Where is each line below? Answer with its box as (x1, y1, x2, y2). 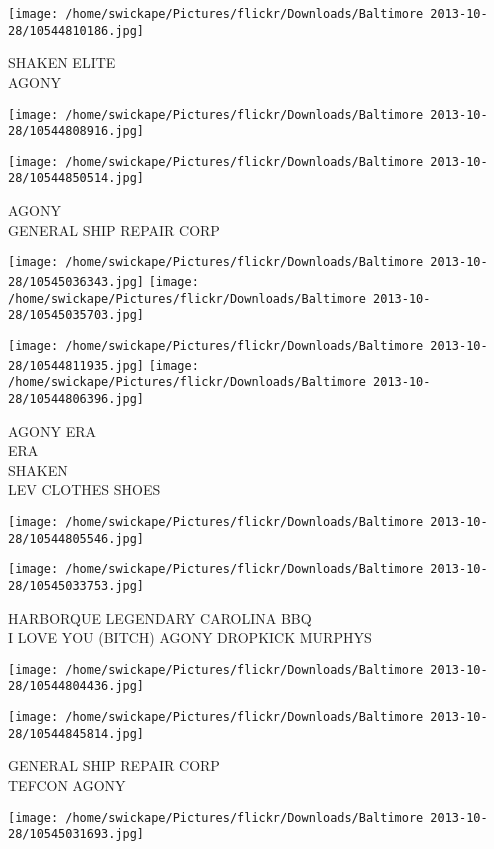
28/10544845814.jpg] (8, 726, 145, 741)
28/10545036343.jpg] (8, 274, 145, 289)
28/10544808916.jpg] (8, 124, 145, 139)
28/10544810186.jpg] (8, 23, 145, 38)
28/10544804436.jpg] (8, 679, 145, 694)
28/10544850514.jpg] (8, 171, 145, 186)
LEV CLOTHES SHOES (8, 479, 161, 500)
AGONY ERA (8, 420, 96, 441)
